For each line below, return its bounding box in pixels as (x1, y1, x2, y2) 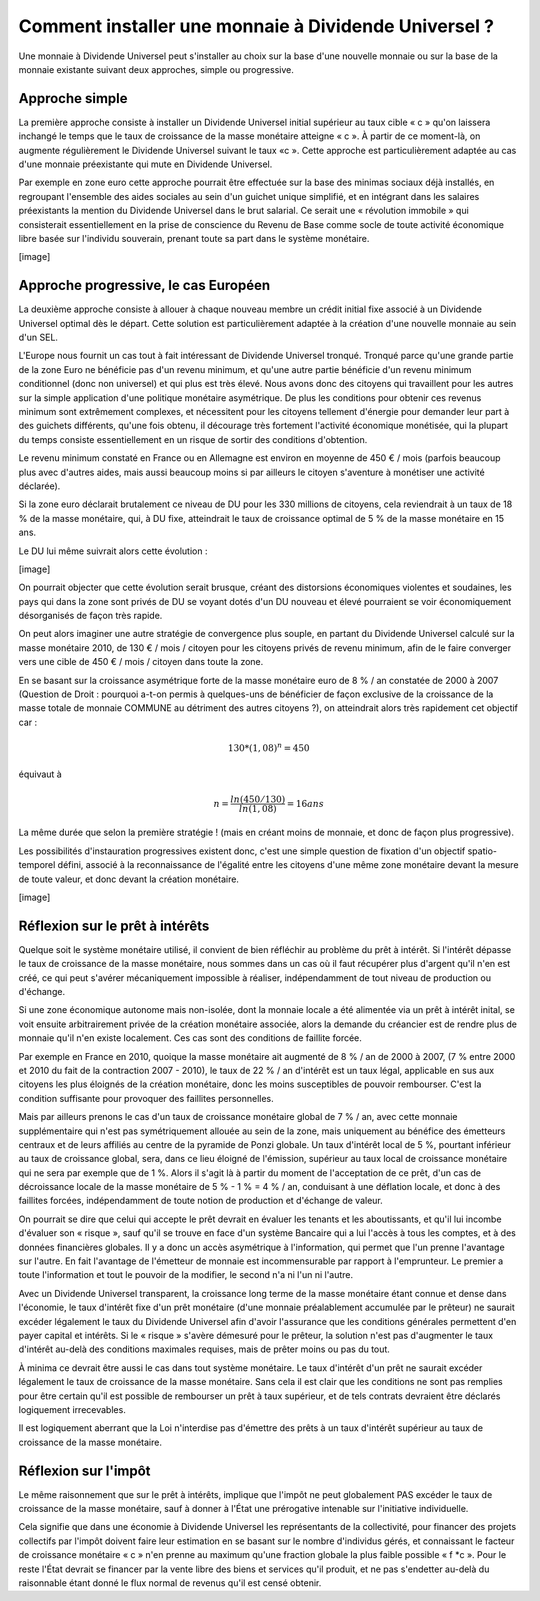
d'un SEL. (18, 331, 59, 344)
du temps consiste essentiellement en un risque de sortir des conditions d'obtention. (18, 433, 368, 445)
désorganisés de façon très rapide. (18, 610, 163, 622)
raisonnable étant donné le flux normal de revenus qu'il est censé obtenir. (18, 1576, 322, 1589)
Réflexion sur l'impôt (18, 1462, 151, 1479)
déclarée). (18, 480, 61, 492)
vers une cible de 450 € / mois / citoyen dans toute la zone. (18, 656, 264, 668)
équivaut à (18, 768, 62, 780)
